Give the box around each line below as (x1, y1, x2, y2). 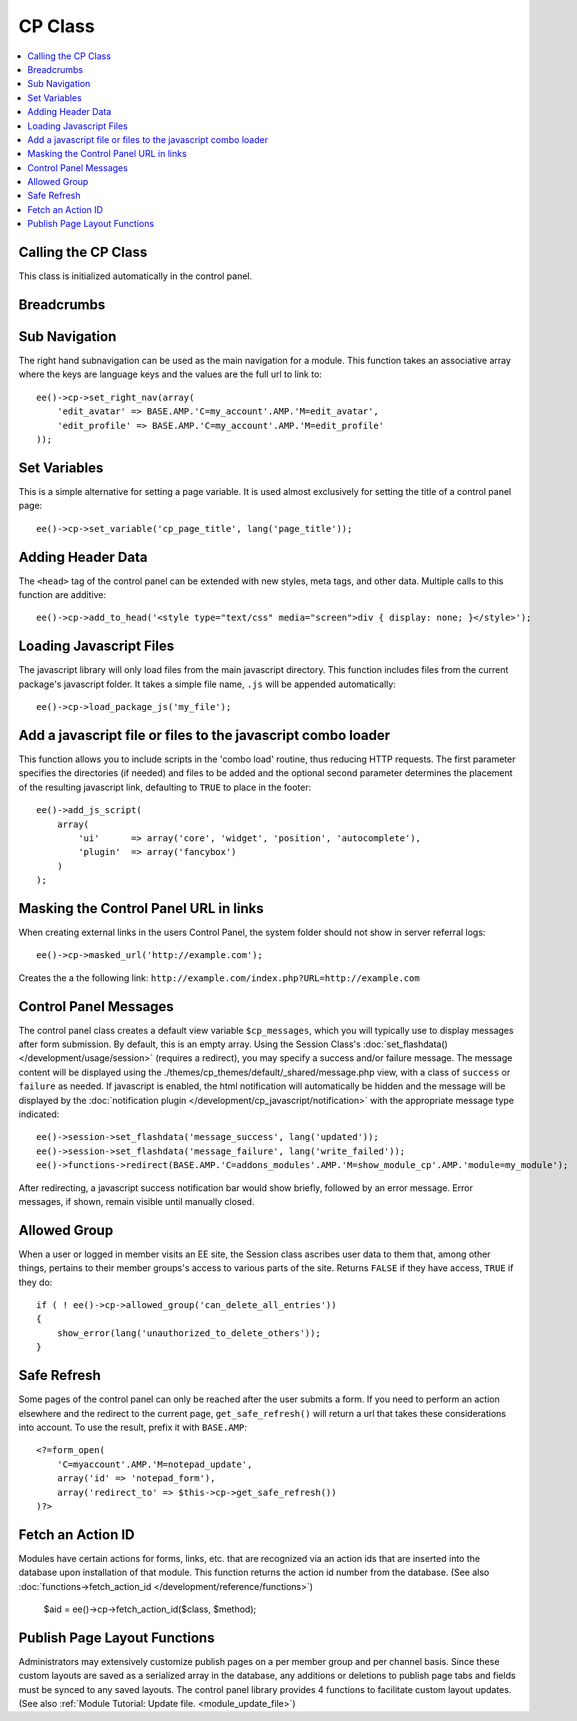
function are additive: (18, 589, 107, 600)
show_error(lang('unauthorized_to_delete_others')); (56, 1327, 322, 1339)
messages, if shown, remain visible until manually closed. (18, 1196, 255, 1207)
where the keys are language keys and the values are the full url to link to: (18, 368, 322, 380)
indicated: (18, 1108, 60, 1120)
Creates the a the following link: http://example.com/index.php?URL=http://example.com (18, 971, 420, 984)
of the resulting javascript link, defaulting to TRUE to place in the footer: (18, 781, 312, 793)
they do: (18, 1276, 53, 1288)
